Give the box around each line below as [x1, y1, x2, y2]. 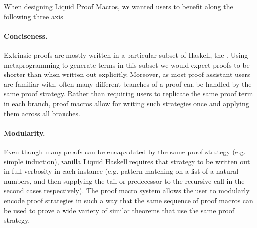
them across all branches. [4, 108, 80, 118]
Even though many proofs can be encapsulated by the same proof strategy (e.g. [4, 146, 246, 156]
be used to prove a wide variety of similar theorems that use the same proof [4, 205, 235, 215]
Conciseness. [4, 30, 48, 41]
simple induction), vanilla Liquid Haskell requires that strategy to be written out [4, 156, 250, 166]
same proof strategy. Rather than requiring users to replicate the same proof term [4, 88, 253, 99]
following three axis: [4, 11, 65, 21]
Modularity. [4, 127, 45, 138]
